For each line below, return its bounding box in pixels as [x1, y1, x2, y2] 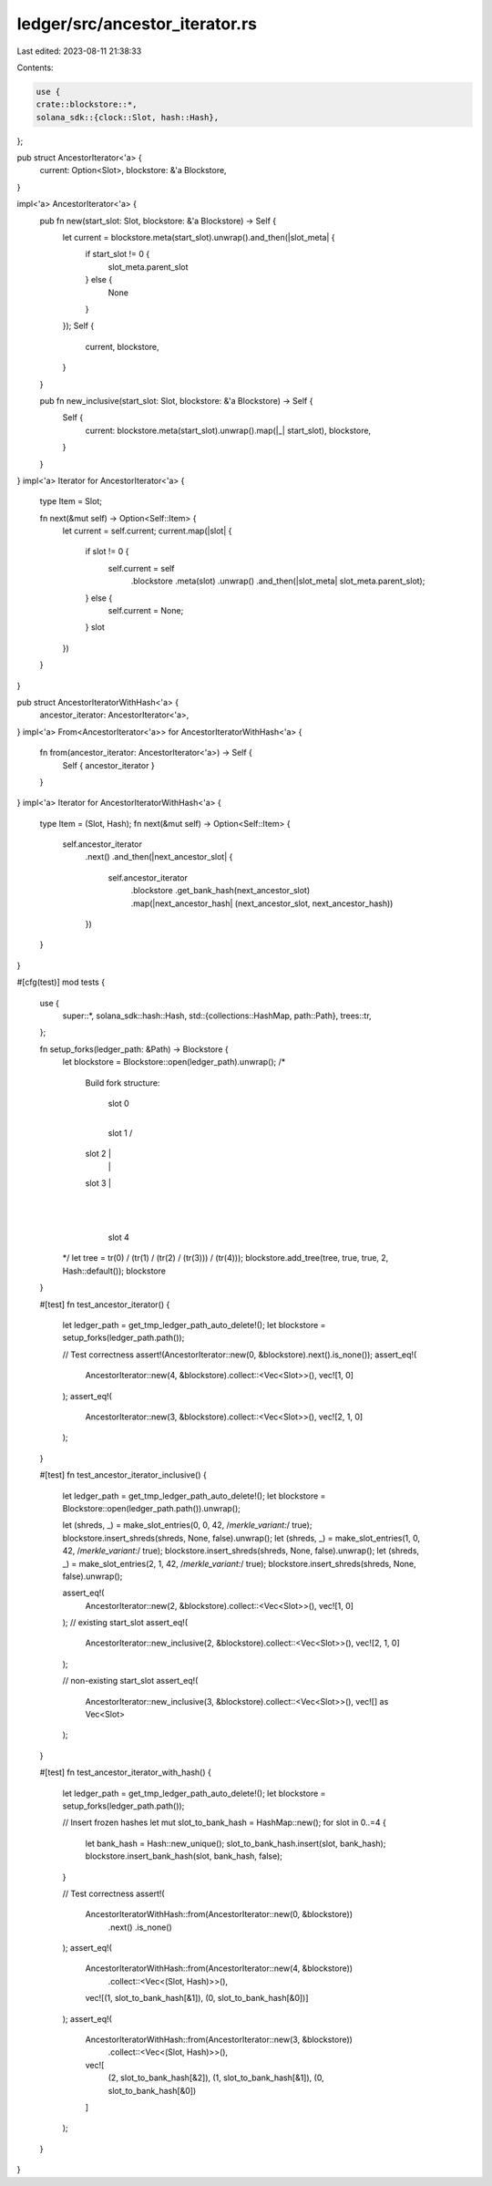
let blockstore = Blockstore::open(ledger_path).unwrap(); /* [62, 1057, 286, 1067]
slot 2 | [85, 1149, 111, 1160]
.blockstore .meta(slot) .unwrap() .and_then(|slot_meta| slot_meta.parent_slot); [130, 575, 425, 587]
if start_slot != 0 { [85, 249, 150, 260]
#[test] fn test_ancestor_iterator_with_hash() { [39, 1767, 211, 1778]
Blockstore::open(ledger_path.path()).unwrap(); [62, 1502, 241, 1513]
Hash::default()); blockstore [62, 1265, 166, 1276]
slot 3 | [85, 1177, 111, 1189]
